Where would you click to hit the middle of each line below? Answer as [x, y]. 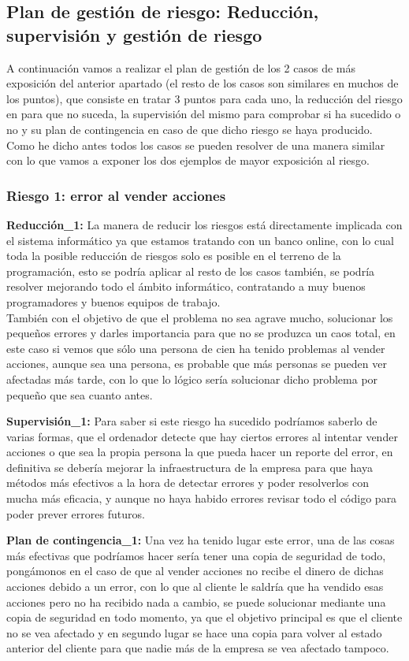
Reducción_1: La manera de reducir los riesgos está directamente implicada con [204, 224]
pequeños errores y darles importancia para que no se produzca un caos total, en [201, 333]
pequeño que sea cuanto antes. [80, 394]
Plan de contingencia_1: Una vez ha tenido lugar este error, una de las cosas [201, 540]
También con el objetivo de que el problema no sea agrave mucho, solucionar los [200, 317]
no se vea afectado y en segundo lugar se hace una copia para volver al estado [194, 632]
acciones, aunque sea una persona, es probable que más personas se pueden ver [197, 364]
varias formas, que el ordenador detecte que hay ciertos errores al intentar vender [202, 436]
